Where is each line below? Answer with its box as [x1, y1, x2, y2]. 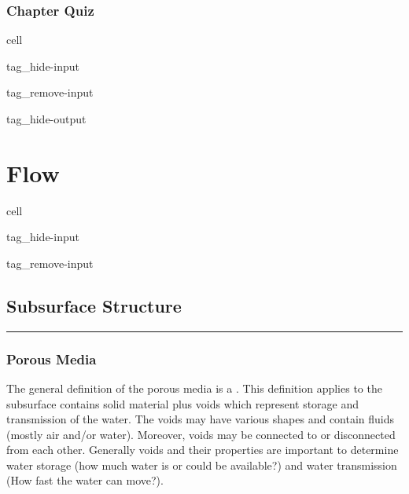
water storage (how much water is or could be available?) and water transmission [6, 456, 397, 473]
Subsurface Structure [6, 293, 182, 317]
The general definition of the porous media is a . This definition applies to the [6, 379, 382, 396]
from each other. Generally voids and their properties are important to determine [6, 441, 399, 458]
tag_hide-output [6, 111, 87, 126]
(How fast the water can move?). [6, 472, 164, 489]
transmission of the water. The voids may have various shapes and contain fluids [6, 411, 395, 427]
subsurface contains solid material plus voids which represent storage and [6, 395, 359, 412]
